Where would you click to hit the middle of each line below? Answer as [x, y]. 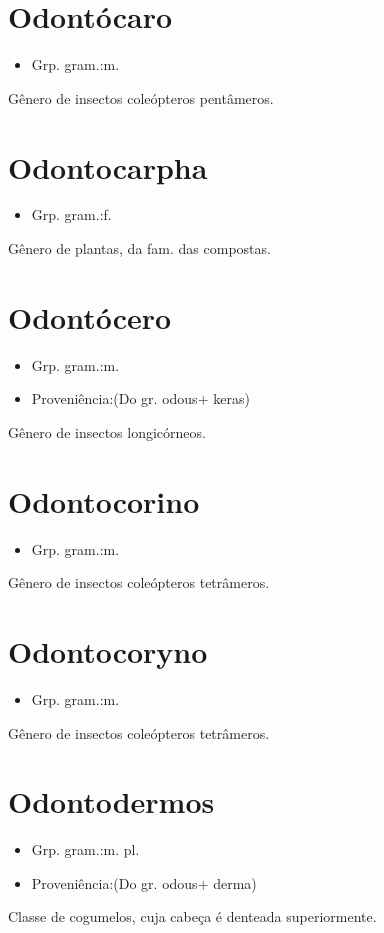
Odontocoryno [108, 651]
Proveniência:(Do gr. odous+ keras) [140, 398]
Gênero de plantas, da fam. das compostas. [139, 248]
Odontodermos [111, 801]
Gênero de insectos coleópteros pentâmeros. [141, 97]
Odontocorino [104, 500]
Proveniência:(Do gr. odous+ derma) [144, 882]
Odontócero [90, 316]
